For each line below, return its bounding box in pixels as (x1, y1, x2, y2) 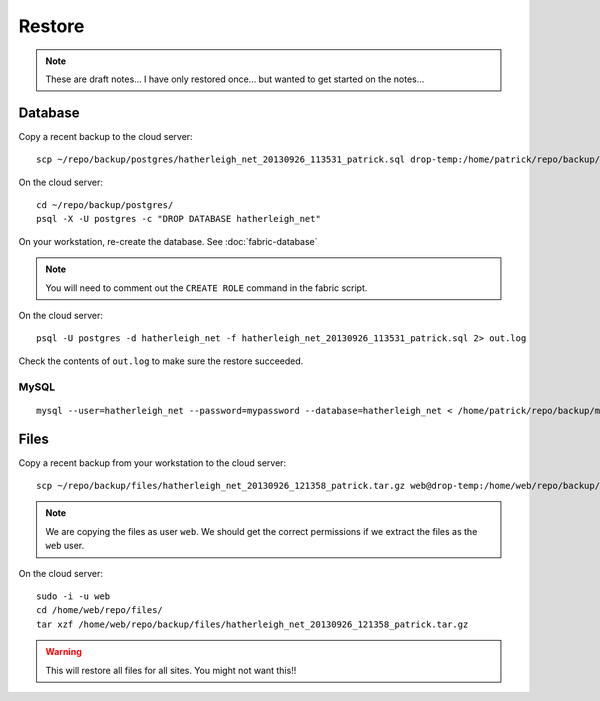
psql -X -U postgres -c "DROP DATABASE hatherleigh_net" (36, 213, 322, 225)
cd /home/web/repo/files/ (36, 605, 164, 616)
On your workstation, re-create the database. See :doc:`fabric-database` (18, 235, 319, 247)
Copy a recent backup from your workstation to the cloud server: (18, 456, 287, 469)
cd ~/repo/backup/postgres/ (36, 200, 174, 211)
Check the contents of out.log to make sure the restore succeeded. (18, 355, 304, 367)
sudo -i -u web (36, 590, 111, 602)
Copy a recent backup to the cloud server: (18, 130, 194, 142)
